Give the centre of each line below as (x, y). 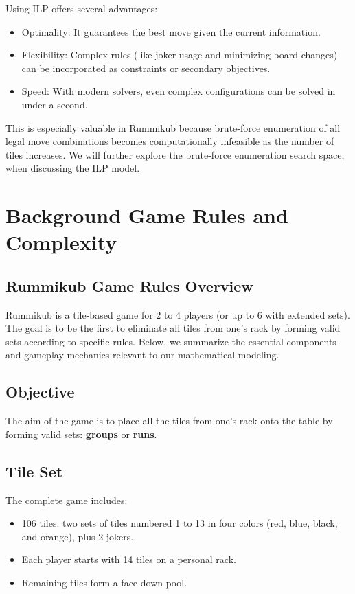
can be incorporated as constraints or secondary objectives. (146, 68)
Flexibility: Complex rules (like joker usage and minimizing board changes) (180, 55)
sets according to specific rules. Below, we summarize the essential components (171, 341)
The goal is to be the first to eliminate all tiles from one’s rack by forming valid (173, 328)
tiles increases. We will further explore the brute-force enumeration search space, (175, 154)
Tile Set (34, 471)
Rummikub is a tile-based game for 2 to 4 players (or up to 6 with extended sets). (178, 314)
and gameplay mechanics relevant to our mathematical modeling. (142, 355)
